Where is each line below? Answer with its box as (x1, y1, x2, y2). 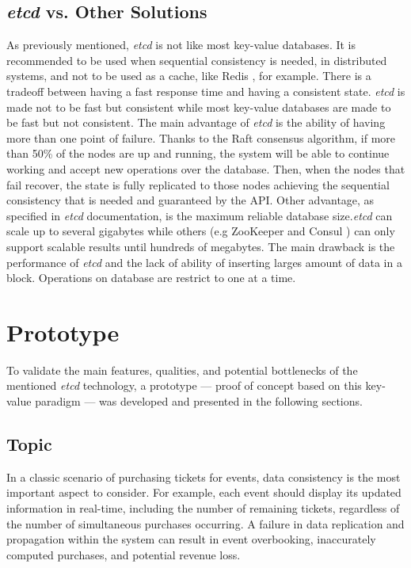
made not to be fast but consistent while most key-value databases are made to (6, 98, 391, 115)
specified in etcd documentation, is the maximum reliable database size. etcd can (6, 207, 393, 223)
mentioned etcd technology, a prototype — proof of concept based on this (6, 377, 362, 394)
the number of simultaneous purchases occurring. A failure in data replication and (6, 515, 405, 532)
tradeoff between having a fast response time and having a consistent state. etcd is (6, 82, 405, 99)
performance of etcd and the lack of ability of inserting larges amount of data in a (6, 254, 402, 270)
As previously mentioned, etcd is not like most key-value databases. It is (6, 36, 356, 53)
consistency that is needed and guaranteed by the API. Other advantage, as (6, 192, 375, 208)
